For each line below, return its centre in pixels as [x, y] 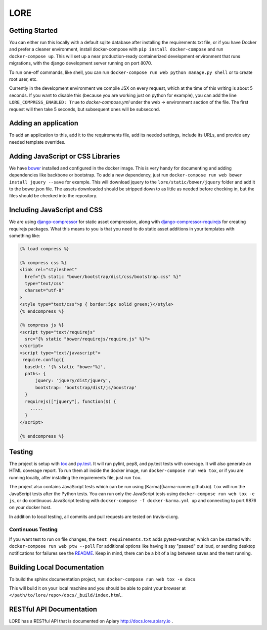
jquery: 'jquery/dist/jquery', [73, 381]
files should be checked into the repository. [53, 196]
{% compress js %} [42, 325]
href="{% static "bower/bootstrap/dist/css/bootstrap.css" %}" [103, 277]
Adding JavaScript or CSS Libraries [65, 156]
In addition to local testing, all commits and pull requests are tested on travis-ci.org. [94, 516]
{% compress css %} [43, 262]
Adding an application [44, 123]
